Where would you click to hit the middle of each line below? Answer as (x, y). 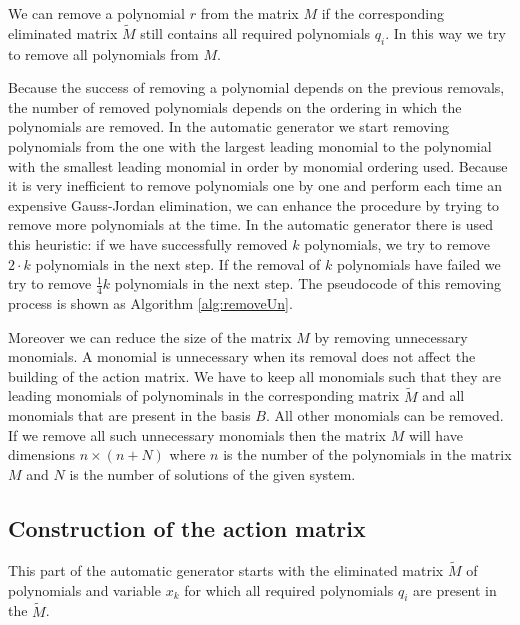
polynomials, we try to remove (397, 243)
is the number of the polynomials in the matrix (367, 454)
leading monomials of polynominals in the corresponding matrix (204, 395)
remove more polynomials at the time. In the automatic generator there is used (250, 224)
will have (435, 434)
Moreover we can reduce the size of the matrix (150, 336)
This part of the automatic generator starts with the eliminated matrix (226, 569)
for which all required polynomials (289, 589)
